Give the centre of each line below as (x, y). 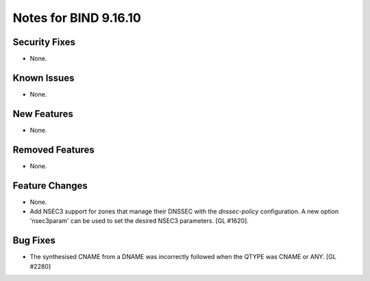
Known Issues (44, 78)
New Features (43, 114)
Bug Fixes (34, 240)
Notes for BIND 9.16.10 (77, 18)
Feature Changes (50, 186)
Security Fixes (44, 42)
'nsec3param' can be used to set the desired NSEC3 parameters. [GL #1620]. (139, 221)
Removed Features (54, 149)
